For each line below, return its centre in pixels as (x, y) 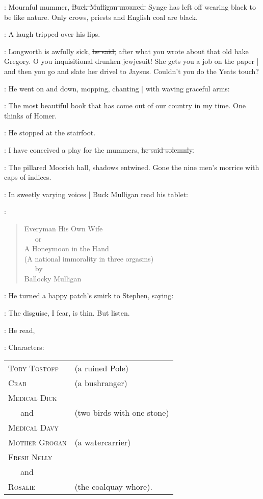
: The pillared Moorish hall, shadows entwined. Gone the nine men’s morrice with (132, 167)
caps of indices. (28, 177)
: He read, (20, 330)
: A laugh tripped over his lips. (52, 34)
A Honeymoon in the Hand (67, 248)
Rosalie (22, 486)
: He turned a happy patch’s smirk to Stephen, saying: (89, 295)
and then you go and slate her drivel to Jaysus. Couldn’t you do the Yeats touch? (131, 71)
